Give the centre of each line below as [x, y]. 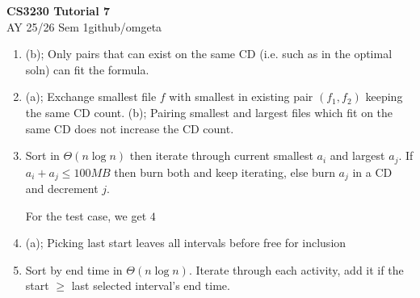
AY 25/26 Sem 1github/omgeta [84, 26]
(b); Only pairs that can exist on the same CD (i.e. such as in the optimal [209, 54]
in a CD [372, 172]
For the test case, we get [86, 215]
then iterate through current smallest [221, 155]
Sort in [42, 155]
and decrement [62, 189]
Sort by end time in [74, 269]
